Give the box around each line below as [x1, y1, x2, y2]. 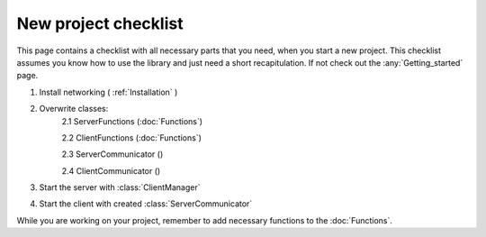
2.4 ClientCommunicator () [61, 165, 161, 176]
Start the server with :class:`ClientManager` [39, 182, 201, 193]
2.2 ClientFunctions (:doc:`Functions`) [61, 132, 202, 143]
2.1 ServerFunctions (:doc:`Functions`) [61, 115, 202, 126]
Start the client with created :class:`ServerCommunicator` [39, 198, 253, 209]
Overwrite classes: [39, 104, 109, 114]
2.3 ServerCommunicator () [61, 149, 164, 160]
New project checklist [16, 14, 184, 33]
